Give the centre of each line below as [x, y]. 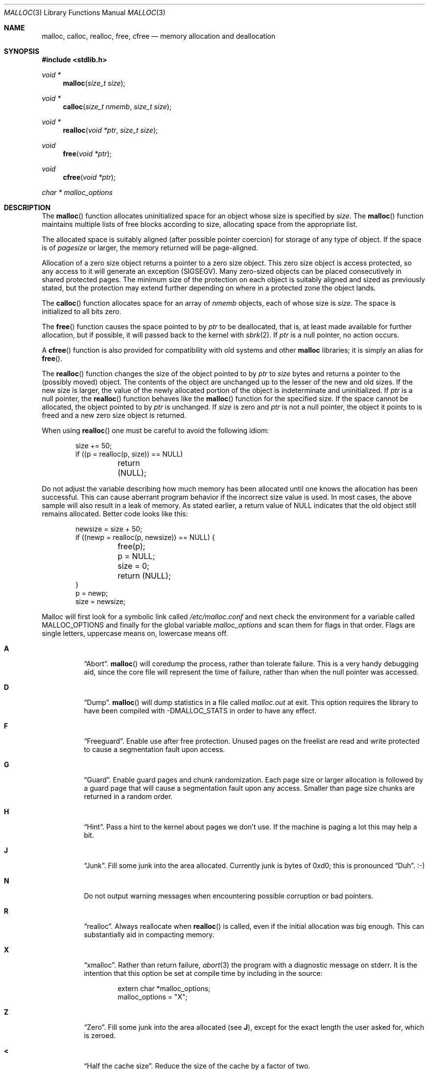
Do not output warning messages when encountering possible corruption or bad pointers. [229, 896]
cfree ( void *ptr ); [89, 177]
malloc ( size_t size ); [94, 83]
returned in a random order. [128, 796]
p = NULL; [136, 556]
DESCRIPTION [27, 207]
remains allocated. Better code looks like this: [115, 514]
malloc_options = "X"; [153, 997]
